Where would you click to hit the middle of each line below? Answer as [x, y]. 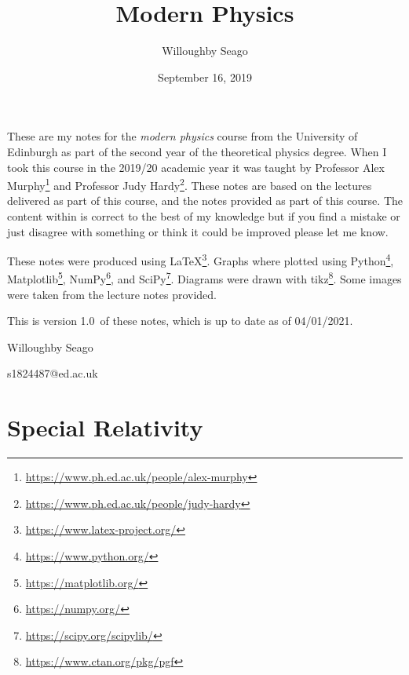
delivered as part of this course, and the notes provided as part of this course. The [205, 201]
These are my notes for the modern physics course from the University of [183, 136]
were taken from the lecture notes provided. [112, 294]
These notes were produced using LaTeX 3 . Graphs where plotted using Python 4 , [201, 259]
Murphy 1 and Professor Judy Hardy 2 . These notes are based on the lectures [190, 184]
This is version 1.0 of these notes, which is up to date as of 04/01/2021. [180, 321]
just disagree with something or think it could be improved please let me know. [198, 231]
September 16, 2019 [205, 77]
